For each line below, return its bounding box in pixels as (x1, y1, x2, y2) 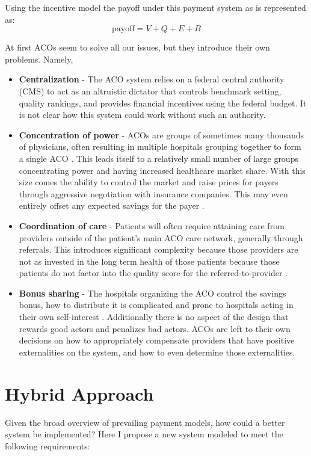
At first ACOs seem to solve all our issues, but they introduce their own (5, 41, 270, 54)
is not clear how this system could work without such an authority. (19, 108, 266, 121)
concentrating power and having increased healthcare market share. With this (19, 164, 306, 176)
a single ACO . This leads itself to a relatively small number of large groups (19, 152, 298, 164)
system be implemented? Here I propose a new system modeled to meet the (5, 428, 283, 440)
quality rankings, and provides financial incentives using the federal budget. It (19, 96, 307, 109)
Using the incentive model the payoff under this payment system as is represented (5, 1, 306, 13)
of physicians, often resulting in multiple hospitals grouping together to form (19, 140, 301, 153)
